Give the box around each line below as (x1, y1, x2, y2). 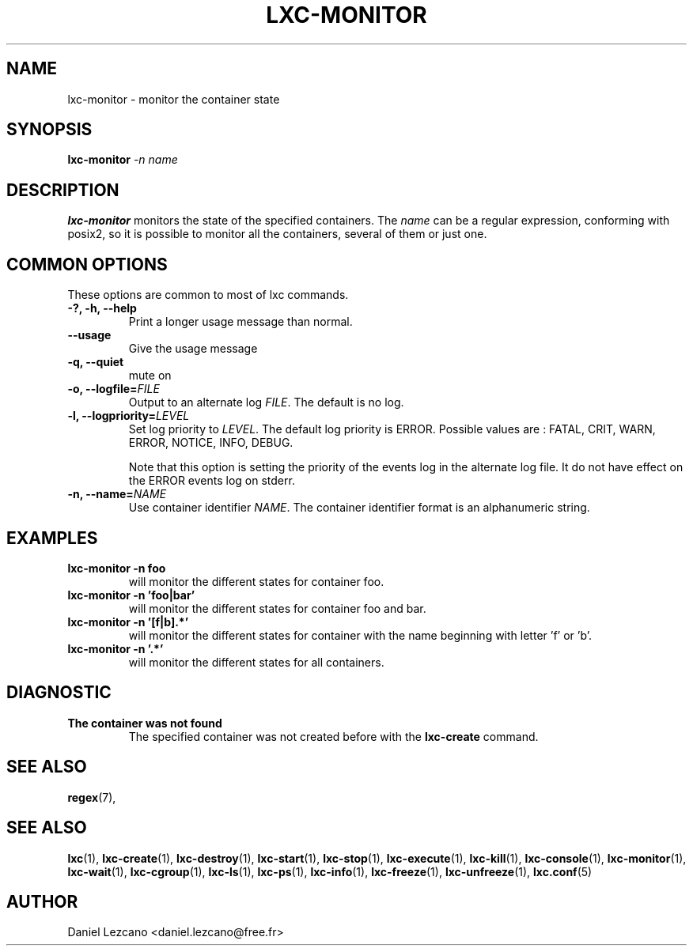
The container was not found (67, 716, 222, 730)
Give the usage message (128, 342, 258, 356)
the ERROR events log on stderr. (128, 474, 295, 488)
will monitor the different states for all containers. (128, 655, 384, 669)
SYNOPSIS (6, 119, 93, 140)
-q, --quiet (67, 355, 124, 369)
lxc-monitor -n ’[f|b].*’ (67, 614, 189, 629)
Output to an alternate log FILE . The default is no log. (128, 395, 404, 410)
